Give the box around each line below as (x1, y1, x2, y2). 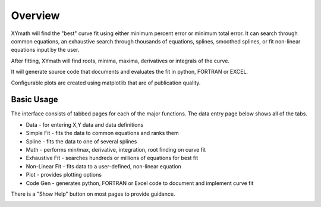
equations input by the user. (11, 46, 80, 54)
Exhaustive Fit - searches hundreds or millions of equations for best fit (26, 155, 199, 162)
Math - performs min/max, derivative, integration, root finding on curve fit (26, 146, 206, 153)
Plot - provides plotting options (26, 171, 102, 178)
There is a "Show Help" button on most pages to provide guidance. (11, 190, 175, 197)
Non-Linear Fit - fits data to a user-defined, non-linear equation (26, 162, 181, 170)
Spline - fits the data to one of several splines (26, 137, 137, 145)
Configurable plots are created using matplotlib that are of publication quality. (11, 79, 201, 86)
